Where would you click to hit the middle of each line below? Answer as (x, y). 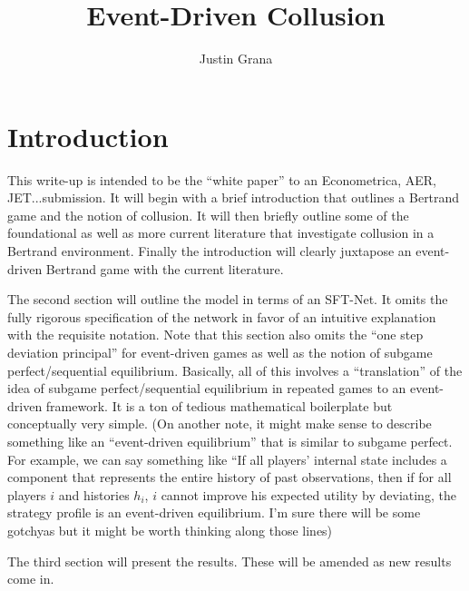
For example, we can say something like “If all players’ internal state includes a (227, 459)
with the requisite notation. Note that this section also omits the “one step (215, 335)
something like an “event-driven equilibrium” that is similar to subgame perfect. (230, 441)
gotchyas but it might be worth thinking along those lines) (170, 530)
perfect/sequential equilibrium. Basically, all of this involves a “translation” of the (235, 370)
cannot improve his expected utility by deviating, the (308, 494)
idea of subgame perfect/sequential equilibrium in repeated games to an (207, 388)
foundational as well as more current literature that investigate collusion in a (221, 233)
